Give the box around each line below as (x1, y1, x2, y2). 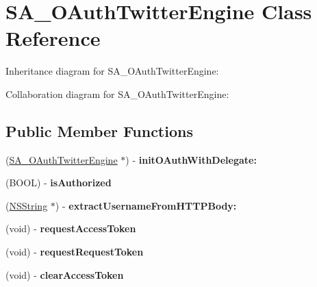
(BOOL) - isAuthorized (5, 175, 112, 190)
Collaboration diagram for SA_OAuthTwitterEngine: (5, 86, 229, 101)
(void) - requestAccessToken (5, 221, 136, 236)
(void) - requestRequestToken (5, 245, 144, 259)
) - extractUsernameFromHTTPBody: (55, 198, 237, 212)
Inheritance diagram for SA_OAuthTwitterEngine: (5, 64, 219, 78)
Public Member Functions (5, 120, 193, 141)
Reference (5, 24, 101, 52)
